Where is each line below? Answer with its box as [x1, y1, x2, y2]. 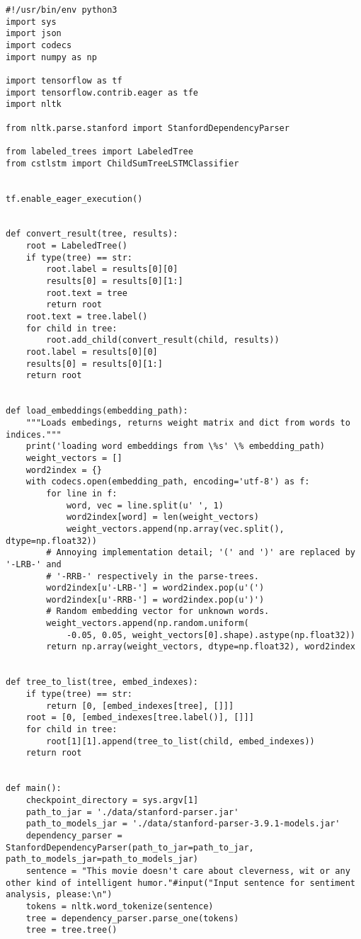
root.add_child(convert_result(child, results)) [46, 335, 280, 346]
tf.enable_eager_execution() [6, 193, 143, 204]
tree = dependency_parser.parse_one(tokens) [25, 913, 239, 923]
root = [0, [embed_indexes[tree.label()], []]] [25, 712, 254, 723]
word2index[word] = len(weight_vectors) [66, 512, 259, 523]
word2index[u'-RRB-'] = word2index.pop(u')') [46, 594, 265, 605]
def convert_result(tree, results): [6, 229, 178, 239]
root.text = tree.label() [25, 312, 148, 322]
